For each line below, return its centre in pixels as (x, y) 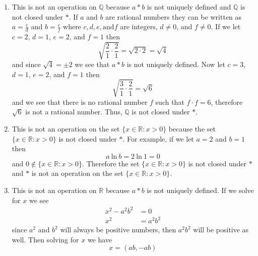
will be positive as (221, 230)
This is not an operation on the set (66, 129)
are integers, (139, 26)
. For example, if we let (158, 138)
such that (170, 102)
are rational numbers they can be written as (174, 16)
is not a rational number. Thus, (74, 112)
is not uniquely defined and (189, 7)
